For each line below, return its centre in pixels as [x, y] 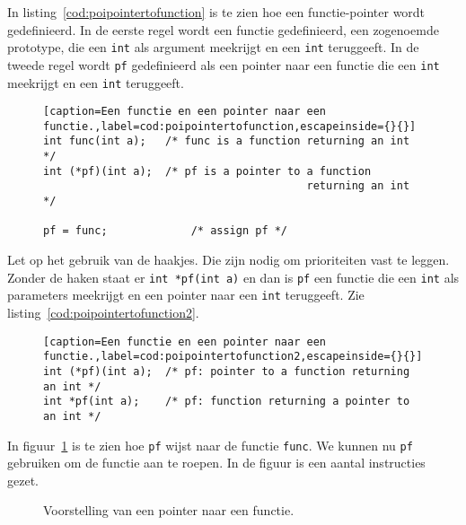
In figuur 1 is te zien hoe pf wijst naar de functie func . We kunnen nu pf [210, 445]
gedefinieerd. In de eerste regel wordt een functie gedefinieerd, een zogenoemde [223, 29]
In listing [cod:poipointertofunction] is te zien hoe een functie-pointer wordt [216, 12]
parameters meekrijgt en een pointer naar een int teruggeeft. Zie [186, 295]
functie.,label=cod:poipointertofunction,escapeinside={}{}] [230, 126]
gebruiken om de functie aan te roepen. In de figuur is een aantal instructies [216, 463]
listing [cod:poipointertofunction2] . [103, 312]
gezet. [23, 480]
